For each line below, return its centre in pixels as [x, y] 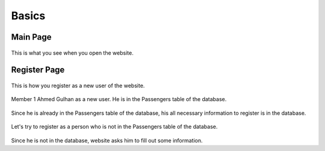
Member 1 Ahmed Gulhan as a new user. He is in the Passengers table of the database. [119, 99]
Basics [28, 16]
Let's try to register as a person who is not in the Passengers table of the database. [114, 127]
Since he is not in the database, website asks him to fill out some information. [107, 140]
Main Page [31, 37]
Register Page [38, 70]
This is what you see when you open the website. [72, 53]
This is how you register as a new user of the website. [78, 85]
